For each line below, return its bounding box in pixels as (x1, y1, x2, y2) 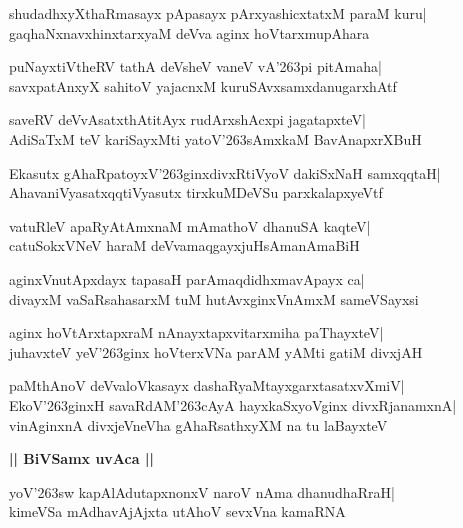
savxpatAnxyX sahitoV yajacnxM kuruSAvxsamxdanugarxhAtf (9, 75, 397, 96)
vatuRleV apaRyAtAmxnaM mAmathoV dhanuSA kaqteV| (9, 215, 371, 236)
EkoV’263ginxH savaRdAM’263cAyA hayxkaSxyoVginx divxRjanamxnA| (9, 394, 457, 415)
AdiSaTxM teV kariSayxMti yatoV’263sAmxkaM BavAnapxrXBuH (9, 128, 422, 149)
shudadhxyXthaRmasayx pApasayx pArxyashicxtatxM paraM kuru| (9, 3, 427, 23)
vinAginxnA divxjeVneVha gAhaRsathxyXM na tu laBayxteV (9, 414, 388, 435)
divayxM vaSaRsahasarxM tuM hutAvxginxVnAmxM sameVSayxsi (9, 288, 419, 309)
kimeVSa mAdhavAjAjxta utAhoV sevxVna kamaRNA (9, 501, 346, 522)
